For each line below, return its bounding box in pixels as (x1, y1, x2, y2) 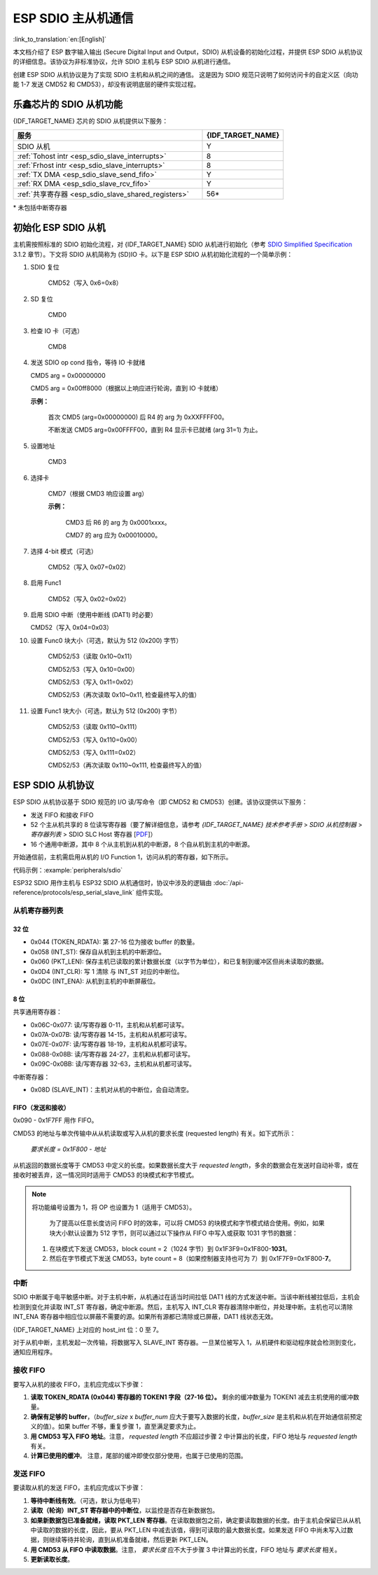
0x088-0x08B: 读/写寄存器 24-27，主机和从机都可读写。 (30, 1050, 194, 1058)
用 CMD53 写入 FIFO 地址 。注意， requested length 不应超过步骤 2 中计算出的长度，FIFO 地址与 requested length (30, 1432, 358, 1441)
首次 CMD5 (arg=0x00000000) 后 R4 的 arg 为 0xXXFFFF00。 (48, 413, 228, 421)
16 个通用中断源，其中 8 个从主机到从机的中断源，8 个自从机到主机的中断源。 (30, 840, 254, 848)
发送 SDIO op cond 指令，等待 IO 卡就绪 (30, 358, 146, 367)
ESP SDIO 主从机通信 (13, 10, 134, 26)
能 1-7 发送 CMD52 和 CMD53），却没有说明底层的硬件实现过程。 (13, 80, 200, 89)
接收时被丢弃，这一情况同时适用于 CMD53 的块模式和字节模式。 (13, 1171, 198, 1179)
